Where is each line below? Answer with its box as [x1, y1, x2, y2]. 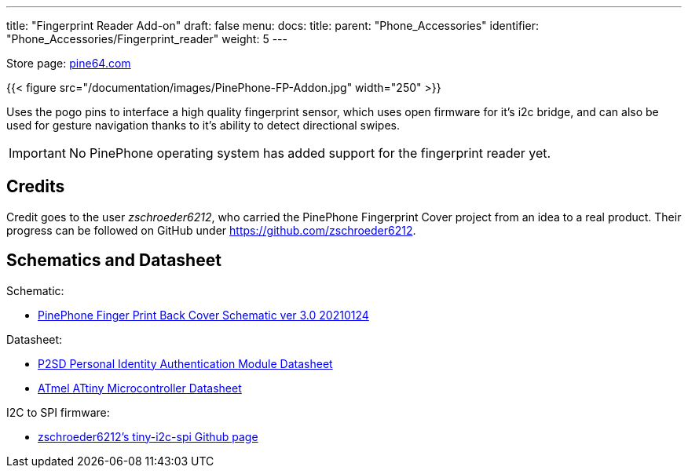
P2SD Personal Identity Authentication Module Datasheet [38, 356, 333, 370]
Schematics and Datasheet [6, 250, 221, 271]
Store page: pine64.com [6, 57, 131, 70]
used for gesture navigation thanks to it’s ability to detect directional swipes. [6, 118, 400, 132]
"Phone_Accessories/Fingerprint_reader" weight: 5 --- [6, 32, 287, 46]
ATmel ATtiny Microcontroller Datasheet [38, 381, 242, 395]
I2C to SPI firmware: [6, 405, 110, 419]
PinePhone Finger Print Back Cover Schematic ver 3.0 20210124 [38, 308, 369, 322]
